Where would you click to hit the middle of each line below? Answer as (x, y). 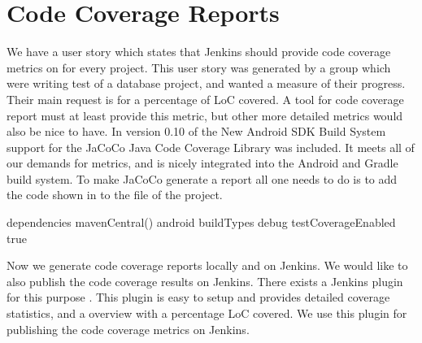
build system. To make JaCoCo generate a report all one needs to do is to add (202, 178)
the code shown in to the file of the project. (115, 195)
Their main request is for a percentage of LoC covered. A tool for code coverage (205, 99)
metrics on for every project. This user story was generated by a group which (199, 67)
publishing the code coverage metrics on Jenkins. (128, 329)
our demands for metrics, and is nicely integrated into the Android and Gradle (202, 163)
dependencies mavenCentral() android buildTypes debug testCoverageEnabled (201, 222)
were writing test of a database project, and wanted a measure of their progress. (206, 83)
